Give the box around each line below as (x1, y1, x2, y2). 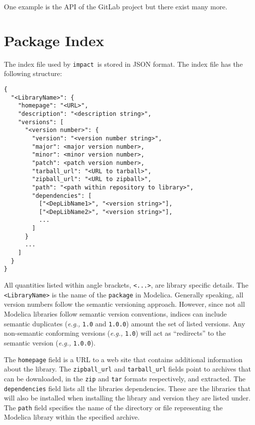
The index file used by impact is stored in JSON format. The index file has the (4, 58, 243, 69)
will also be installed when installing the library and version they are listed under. (4, 393, 251, 403)
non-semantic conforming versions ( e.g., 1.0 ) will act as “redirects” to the (4, 328, 226, 338)
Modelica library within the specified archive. (4, 412, 140, 422)
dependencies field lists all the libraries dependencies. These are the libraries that (4, 383, 251, 393)
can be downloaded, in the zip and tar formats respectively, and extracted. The (4, 373, 246, 383)
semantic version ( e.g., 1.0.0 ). (4, 337, 96, 347)
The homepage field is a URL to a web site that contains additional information (4, 354, 243, 364)
